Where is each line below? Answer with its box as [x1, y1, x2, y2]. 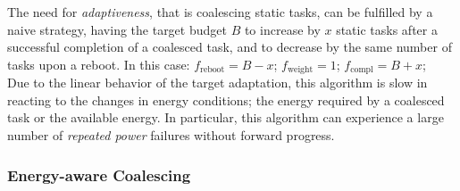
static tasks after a [336, 20, 438, 38]
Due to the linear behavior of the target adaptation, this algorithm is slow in [7, 73, 428, 92]
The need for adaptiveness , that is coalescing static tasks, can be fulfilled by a [7, 3, 433, 21]
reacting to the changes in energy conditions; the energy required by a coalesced [7, 90, 445, 109]
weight [287, 65, 314, 75]
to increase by [244, 20, 321, 38]
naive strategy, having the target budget [7, 20, 227, 38]
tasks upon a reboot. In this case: [7, 54, 190, 73]
